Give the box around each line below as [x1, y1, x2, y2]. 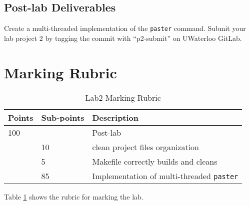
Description [92, 111, 139, 123]
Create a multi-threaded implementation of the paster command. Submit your [4, 23, 246, 33]
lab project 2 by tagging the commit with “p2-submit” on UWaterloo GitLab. [4, 32, 242, 43]
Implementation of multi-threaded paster [92, 170, 238, 182]
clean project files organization [92, 141, 199, 153]
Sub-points [41, 111, 84, 123]
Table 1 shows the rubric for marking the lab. [4, 191, 143, 202]
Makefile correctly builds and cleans [92, 155, 217, 167]
